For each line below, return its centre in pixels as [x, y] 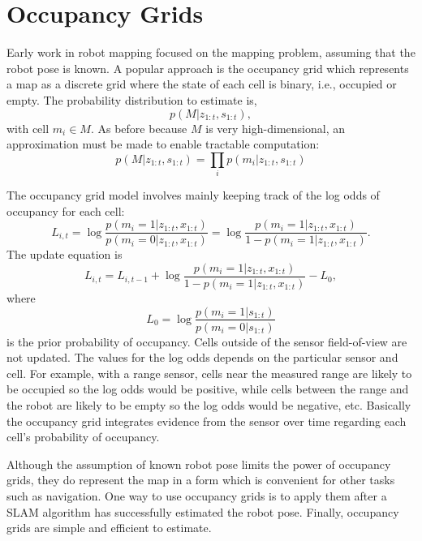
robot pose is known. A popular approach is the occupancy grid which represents [208, 68]
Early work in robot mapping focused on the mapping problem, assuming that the [211, 52]
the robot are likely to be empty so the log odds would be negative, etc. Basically [209, 404]
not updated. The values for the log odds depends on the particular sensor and [202, 357]
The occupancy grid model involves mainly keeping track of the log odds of [193, 195]
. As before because [139, 128]
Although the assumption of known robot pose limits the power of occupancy [199, 464]
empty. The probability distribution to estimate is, [132, 99]
